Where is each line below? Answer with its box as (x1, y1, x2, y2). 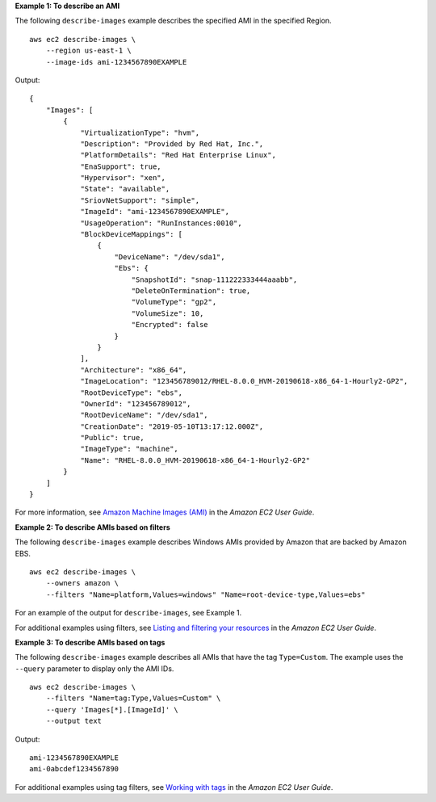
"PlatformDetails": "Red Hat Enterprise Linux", (80, 150, 276, 160)
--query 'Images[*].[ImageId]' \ (45, 705, 179, 714)
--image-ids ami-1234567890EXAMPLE (45, 57, 187, 66)
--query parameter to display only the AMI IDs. (15, 663, 174, 674)
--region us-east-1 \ (45, 46, 132, 56)
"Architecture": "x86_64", (80, 365, 187, 375)
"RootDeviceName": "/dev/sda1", (80, 410, 209, 420)
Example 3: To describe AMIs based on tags (15, 637, 166, 647)
